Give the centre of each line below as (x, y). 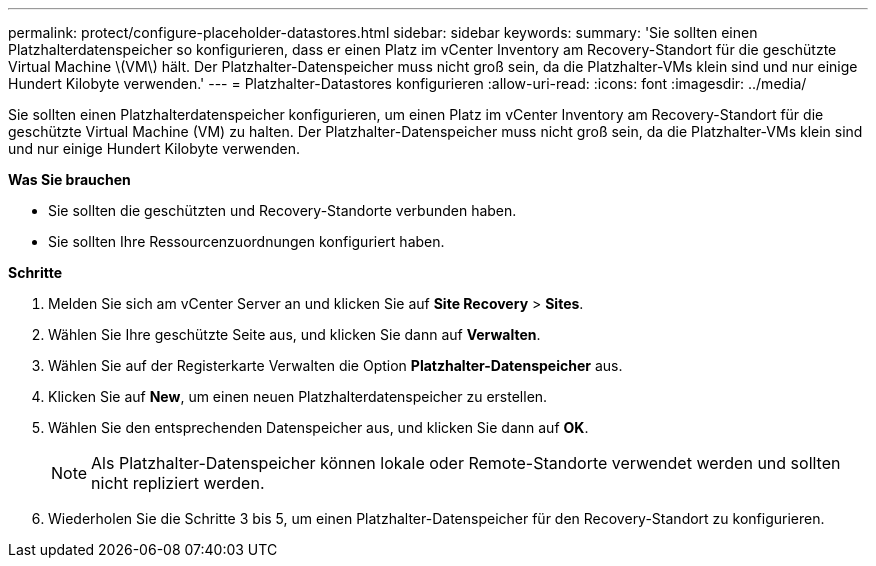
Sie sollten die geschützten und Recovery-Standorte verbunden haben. (282, 210)
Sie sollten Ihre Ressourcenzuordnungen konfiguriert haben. (246, 241)
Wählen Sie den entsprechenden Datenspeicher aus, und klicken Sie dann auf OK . (318, 427)
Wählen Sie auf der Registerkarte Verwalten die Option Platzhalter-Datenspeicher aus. (335, 365)
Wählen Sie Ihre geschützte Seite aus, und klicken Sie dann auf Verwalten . (294, 334)
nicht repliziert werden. (178, 483)
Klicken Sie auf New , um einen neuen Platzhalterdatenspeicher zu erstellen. (298, 396)
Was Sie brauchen (69, 179)
